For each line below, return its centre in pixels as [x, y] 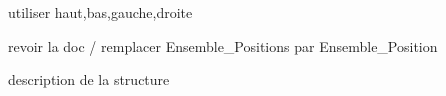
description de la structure [89, 79]
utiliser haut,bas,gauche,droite [100, 12]
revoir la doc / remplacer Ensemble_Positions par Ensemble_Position [223, 45]
